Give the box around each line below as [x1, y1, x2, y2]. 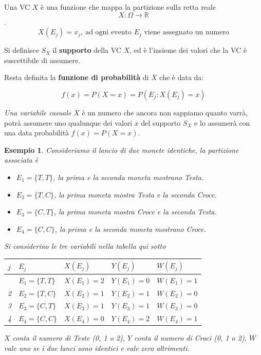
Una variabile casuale [4, 107, 71, 117]
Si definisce [4, 45, 39, 55]
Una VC [4, 2, 30, 12]
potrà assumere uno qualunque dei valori [4, 117, 133, 128]
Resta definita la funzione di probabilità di [4, 72, 149, 83]
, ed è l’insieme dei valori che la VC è [129, 45, 247, 55]
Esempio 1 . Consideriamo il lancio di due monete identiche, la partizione [4, 144, 239, 155]
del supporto [141, 117, 181, 128]
